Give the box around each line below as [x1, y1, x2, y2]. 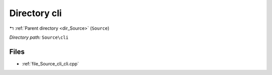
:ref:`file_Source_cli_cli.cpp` [22, 60, 79, 66]
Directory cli [9, 8, 62, 19]
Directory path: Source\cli [9, 34, 69, 40]
